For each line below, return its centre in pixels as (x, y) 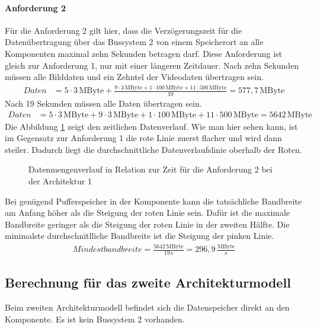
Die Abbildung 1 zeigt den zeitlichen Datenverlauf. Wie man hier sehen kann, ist (151, 126)
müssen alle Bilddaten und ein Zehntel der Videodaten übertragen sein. (134, 77)
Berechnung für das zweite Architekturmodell (148, 282)
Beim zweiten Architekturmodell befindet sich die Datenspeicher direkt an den (147, 307)
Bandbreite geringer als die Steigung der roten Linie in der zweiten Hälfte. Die (147, 224)
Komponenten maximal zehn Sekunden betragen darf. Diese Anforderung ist (143, 53)
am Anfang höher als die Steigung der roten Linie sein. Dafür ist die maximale (148, 213)
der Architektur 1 (60, 181)
